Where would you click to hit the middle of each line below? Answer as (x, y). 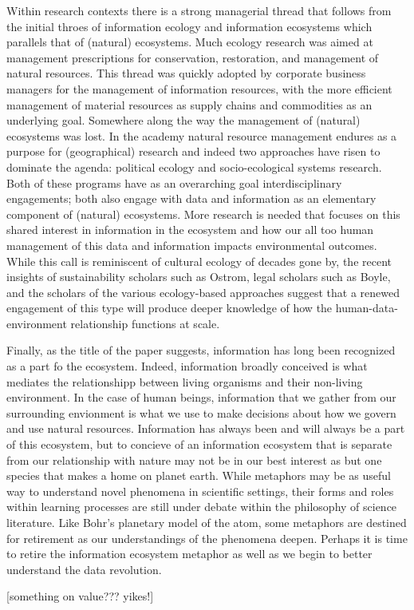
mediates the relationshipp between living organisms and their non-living (185, 381)
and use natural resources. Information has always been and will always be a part (206, 428)
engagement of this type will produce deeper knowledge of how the (170, 308)
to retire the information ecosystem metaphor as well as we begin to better (189, 554)
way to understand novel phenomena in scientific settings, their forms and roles (200, 491)
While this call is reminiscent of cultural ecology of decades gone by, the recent (199, 261)
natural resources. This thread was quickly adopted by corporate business (186, 73)
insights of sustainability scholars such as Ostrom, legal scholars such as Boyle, (199, 277)
